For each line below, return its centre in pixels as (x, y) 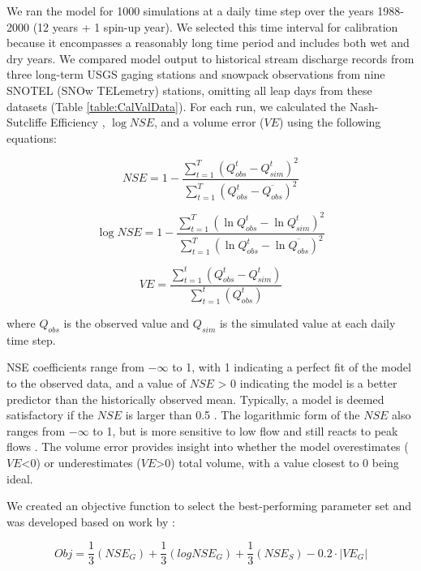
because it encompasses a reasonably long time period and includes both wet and (208, 43)
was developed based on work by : (91, 521)
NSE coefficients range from (75, 367)
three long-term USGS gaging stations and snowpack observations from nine (196, 74)
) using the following (330, 122)
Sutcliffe (27, 122)
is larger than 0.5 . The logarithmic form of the (243, 415)
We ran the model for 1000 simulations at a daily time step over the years (190, 11)
